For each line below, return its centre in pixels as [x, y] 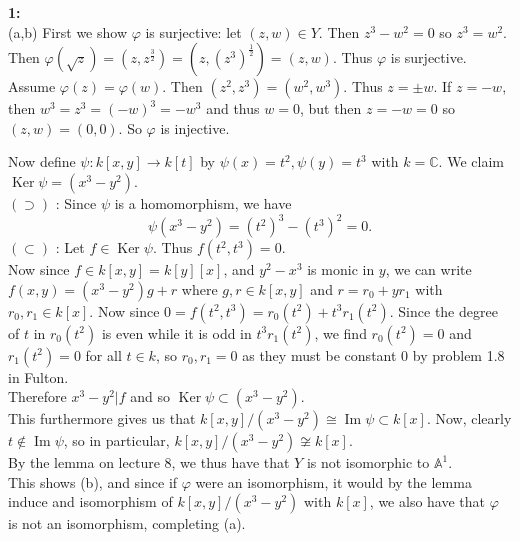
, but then [330, 108]
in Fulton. [38, 376]
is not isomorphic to [368, 462]
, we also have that [427, 501]
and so [150, 396]
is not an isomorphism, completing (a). [127, 523]
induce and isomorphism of [90, 501]
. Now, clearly [469, 418]
